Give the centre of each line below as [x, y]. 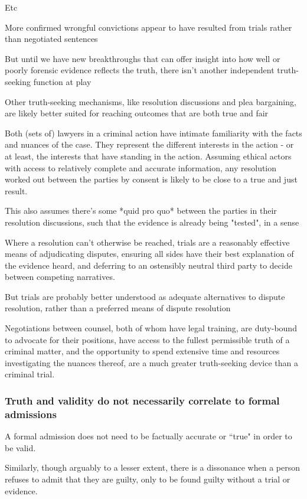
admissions [31, 414]
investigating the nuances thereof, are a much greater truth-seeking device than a [152, 362]
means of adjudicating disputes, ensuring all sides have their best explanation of [149, 254]
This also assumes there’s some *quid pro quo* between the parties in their [141, 211]
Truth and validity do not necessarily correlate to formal [142, 400]
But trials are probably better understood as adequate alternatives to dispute [145, 296]
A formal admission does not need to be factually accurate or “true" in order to [148, 436]
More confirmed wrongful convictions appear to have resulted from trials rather [148, 27]
